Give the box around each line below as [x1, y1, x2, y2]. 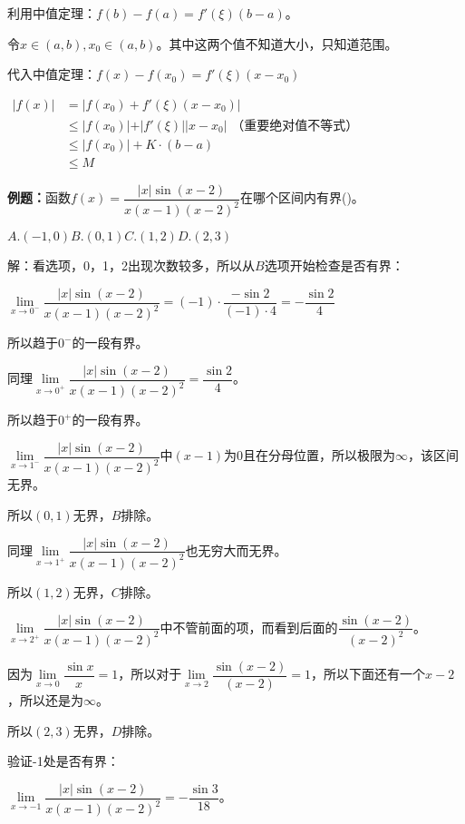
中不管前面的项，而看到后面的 [160, 617, 338, 636]
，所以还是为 [7, 690, 83, 709]
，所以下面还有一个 [311, 664, 425, 683]
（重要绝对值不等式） [231, 119, 359, 132]
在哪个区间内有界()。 [239, 188, 364, 207]
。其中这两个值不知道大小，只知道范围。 [156, 34, 398, 53]
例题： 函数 [7, 188, 71, 207]
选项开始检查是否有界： [264, 256, 404, 275]
